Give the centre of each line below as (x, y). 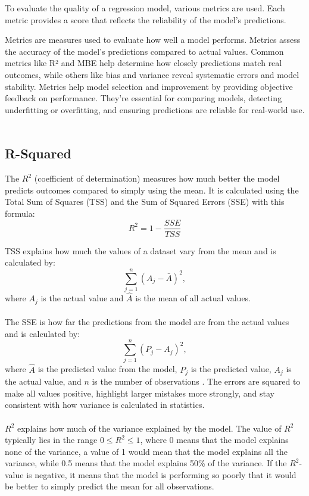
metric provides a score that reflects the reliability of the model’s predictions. (146, 19)
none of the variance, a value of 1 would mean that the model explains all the (146, 451)
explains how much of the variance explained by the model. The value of (149, 428)
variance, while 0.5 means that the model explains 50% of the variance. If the (146, 463)
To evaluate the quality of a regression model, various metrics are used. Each (145, 8)
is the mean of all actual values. (193, 298)
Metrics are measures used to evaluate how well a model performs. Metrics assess (153, 40)
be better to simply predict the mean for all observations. (110, 486)
